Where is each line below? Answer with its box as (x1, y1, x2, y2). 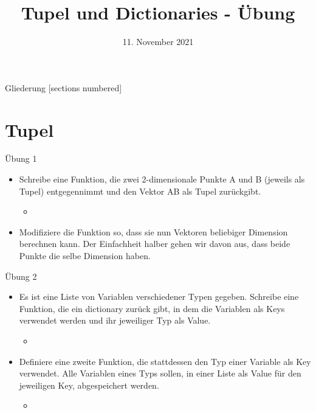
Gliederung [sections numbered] (5, 81, 122, 94)
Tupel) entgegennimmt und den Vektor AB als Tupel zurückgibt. (19, 184, 261, 197)
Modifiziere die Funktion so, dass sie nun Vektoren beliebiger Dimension (19, 225, 288, 238)
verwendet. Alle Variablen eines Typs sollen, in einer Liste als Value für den (19, 367, 301, 380)
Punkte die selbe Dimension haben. (19, 249, 151, 262)
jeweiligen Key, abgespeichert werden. (19, 378, 159, 391)
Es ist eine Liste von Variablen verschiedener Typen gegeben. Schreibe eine (19, 290, 299, 303)
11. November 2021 (122, 35, 194, 48)
